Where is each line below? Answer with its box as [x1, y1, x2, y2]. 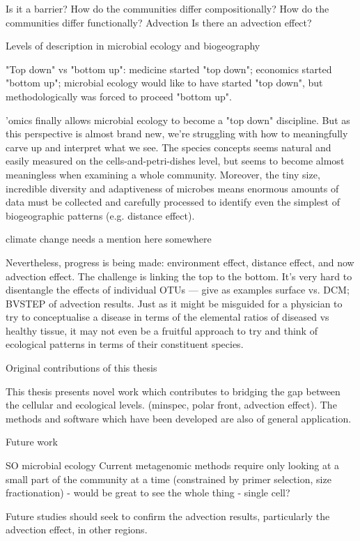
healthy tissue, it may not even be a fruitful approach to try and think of [6, 323, 318, 337]
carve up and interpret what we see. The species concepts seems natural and [6, 139, 331, 154]
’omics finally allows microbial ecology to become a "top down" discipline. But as [6, 112, 350, 127]
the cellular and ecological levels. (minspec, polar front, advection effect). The [6, 397, 337, 412]
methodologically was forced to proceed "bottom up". [6, 89, 232, 103]
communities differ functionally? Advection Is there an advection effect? [6, 15, 312, 29]
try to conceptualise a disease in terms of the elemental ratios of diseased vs [6, 310, 329, 324]
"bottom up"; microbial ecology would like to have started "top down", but [6, 75, 323, 90]
